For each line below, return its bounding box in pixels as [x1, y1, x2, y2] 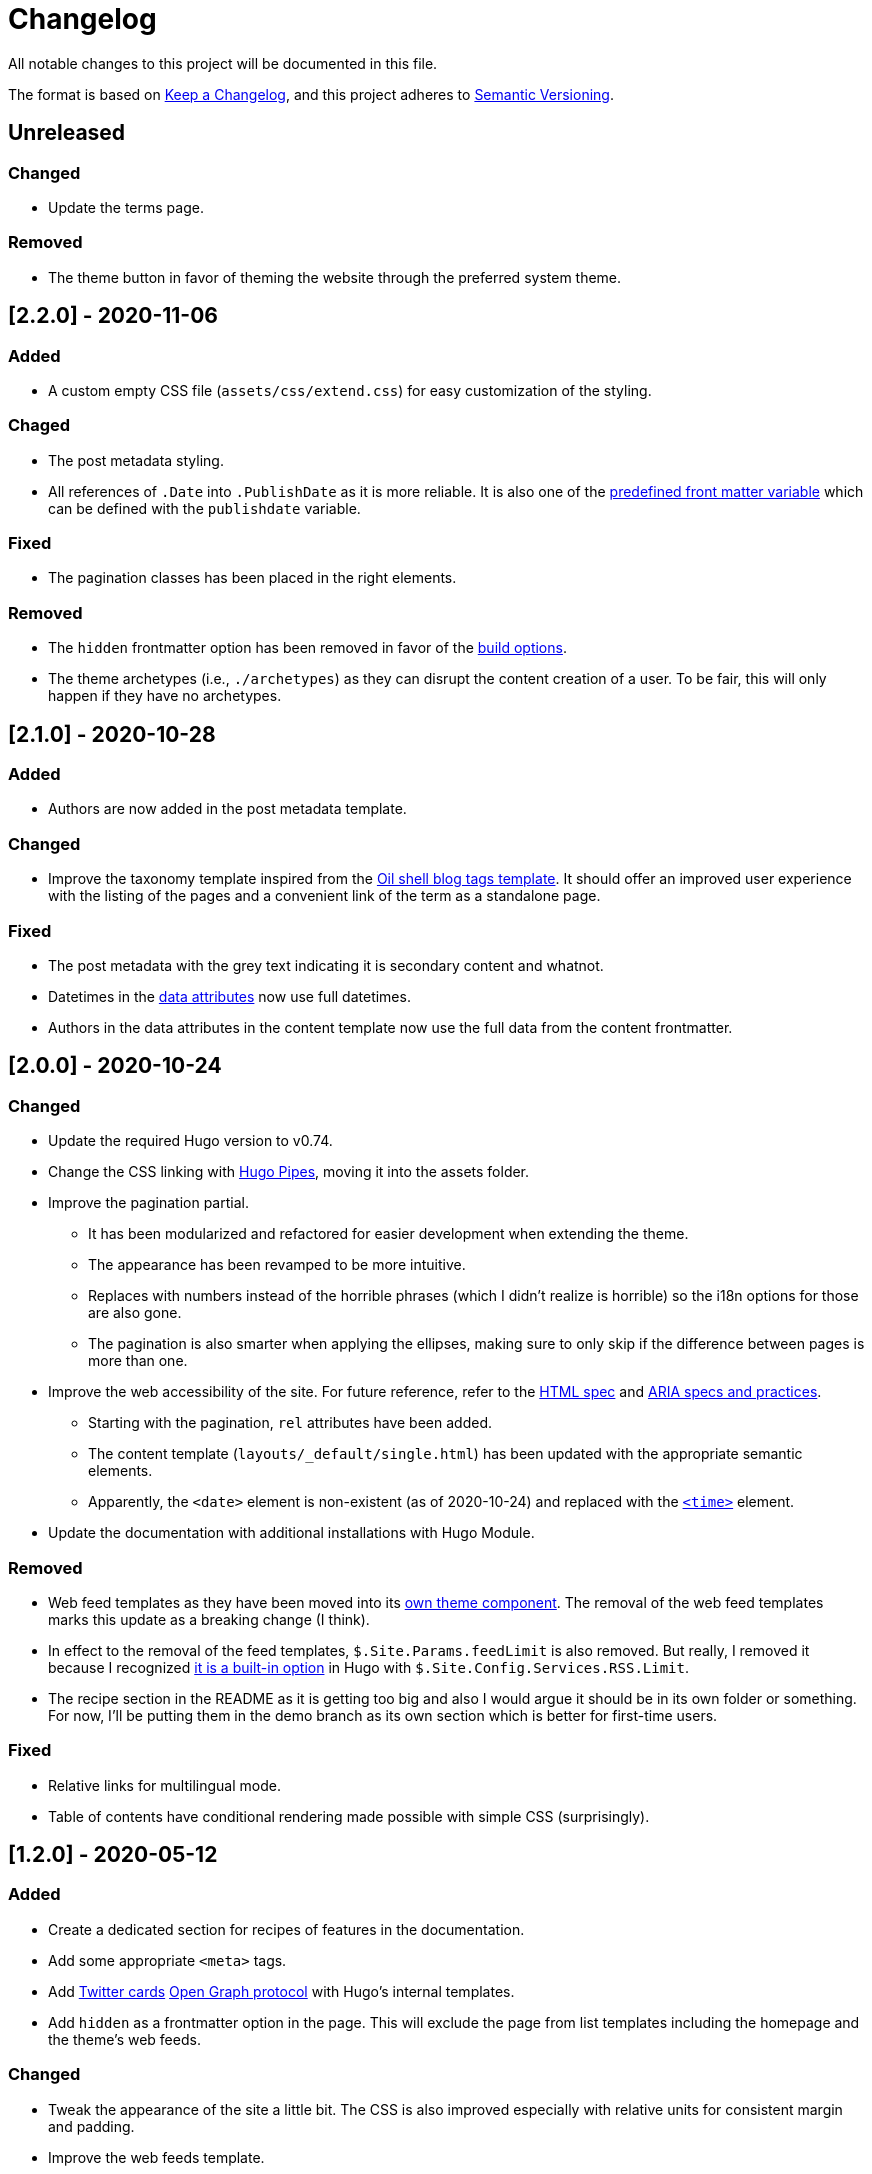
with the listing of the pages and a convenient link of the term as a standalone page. [48, 887, 601, 905]
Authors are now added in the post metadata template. [48, 800, 407, 818]
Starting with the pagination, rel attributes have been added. [88, 1414, 492, 1432]
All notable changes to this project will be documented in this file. [8, 54, 438, 72]
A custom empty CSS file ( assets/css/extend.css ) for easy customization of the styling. [48, 381, 652, 399]
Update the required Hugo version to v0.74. [48, 1132, 333, 1150]
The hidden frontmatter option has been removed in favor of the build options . [48, 639, 567, 657]
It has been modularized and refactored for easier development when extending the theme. [88, 1225, 689, 1243]
